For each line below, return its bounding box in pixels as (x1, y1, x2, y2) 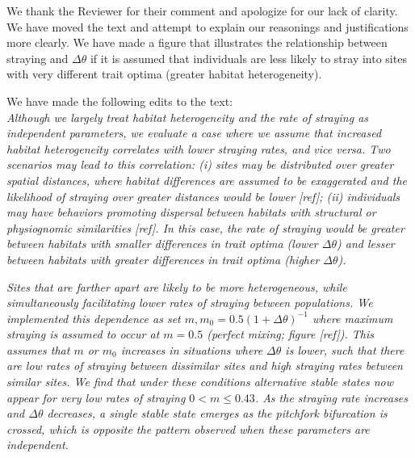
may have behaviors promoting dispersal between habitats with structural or (6, 204, 376, 221)
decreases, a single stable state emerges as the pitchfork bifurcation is (47, 405, 388, 422)
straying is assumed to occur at (6, 326, 160, 342)
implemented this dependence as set (6, 309, 181, 326)
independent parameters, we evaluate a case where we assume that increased (6, 124, 382, 141)
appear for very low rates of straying (6, 389, 186, 405)
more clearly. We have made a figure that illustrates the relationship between (6, 34, 388, 51)
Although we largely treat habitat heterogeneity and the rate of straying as (6, 108, 369, 125)
